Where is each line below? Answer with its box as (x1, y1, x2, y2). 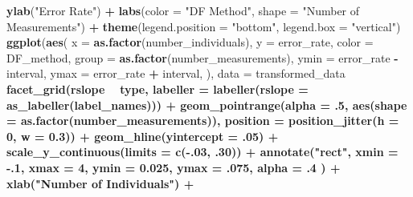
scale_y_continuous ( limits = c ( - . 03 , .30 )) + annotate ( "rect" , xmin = (6, 143, 399, 160)
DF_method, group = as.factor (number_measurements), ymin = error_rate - (6, 49, 399, 66)
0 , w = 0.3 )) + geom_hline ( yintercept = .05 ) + (6, 127, 279, 144)
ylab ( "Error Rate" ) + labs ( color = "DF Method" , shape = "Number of (6, 2, 360, 18)
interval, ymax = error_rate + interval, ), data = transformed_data (6, 65, 346, 82)
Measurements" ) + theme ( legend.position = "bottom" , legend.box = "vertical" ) (6, 18, 401, 34)
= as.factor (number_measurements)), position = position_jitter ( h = (6, 112, 399, 129)
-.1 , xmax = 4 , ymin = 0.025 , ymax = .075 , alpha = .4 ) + (6, 159, 341, 175)
